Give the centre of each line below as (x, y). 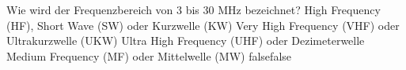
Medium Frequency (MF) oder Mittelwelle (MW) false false (149, 55)
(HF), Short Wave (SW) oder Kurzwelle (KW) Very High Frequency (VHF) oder (203, 25)
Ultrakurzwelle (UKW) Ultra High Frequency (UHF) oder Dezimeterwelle (186, 41)
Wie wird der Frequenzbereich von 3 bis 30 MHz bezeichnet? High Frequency (194, 9)
